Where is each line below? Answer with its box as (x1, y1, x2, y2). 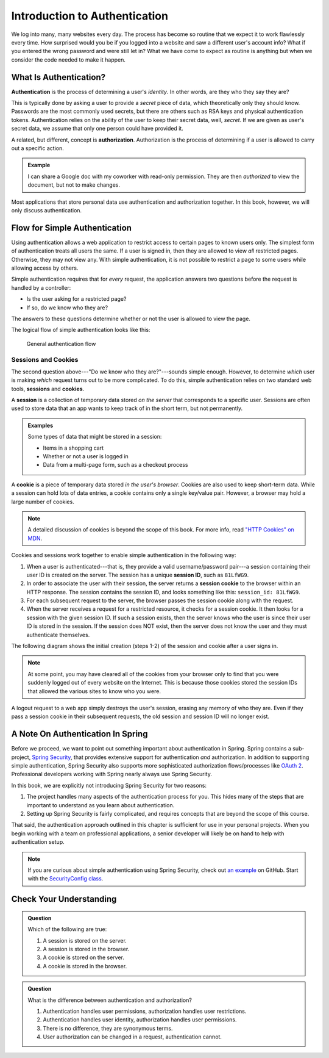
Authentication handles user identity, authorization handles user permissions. (43, 1016, 237, 1023)
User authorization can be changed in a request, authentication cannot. (43, 1033, 222, 1040)
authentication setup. (11, 838, 65, 846)
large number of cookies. (11, 498, 74, 505)
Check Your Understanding (11, 894, 117, 904)
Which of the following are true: (27, 926, 107, 933)
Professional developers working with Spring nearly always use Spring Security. (11, 771, 213, 778)
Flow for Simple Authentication (11, 223, 132, 233)
